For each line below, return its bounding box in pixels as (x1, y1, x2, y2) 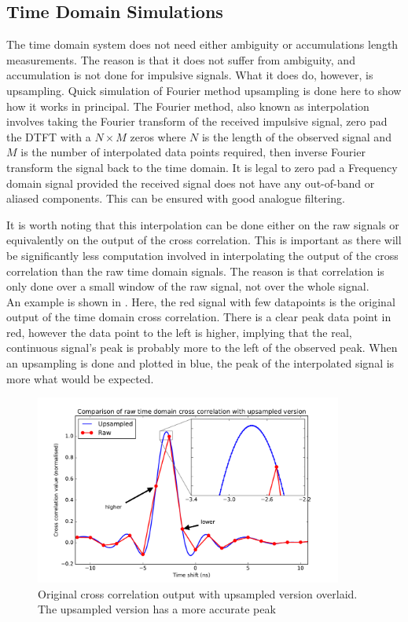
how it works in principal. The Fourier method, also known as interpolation (6, 97, 369, 114)
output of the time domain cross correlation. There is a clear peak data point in (6, 309, 391, 325)
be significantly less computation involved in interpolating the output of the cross (6, 247, 399, 263)
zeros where (130, 128, 186, 145)
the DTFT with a (6, 128, 91, 145)
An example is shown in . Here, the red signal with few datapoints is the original (6, 293, 395, 309)
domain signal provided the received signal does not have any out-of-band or (6, 174, 375, 191)
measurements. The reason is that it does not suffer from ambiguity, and (6, 51, 355, 68)
